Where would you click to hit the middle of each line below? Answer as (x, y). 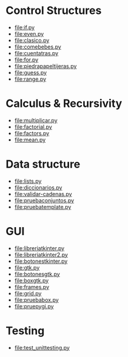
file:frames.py (32, 287)
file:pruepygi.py (34, 306)
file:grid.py (28, 293)
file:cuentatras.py (36, 53)
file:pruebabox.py (36, 300)
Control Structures (54, 11)
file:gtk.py (27, 267)
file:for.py (26, 59)
